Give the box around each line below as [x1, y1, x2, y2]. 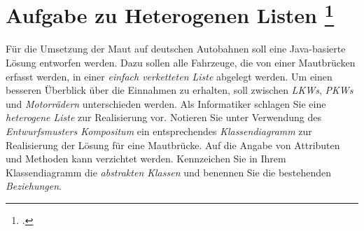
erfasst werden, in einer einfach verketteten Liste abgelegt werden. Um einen [6, 69, 332, 83]
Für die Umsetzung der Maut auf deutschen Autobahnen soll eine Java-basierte [6, 41, 346, 56]
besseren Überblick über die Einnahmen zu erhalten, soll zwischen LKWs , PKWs [6, 83, 353, 97]
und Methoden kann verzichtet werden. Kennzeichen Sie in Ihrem [6, 151, 286, 166]
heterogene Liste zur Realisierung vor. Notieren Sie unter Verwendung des [6, 110, 321, 125]
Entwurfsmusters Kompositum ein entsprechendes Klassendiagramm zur [6, 124, 312, 139]
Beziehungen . [6, 178, 62, 193]
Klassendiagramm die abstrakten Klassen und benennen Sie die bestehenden [6, 164, 332, 179]
